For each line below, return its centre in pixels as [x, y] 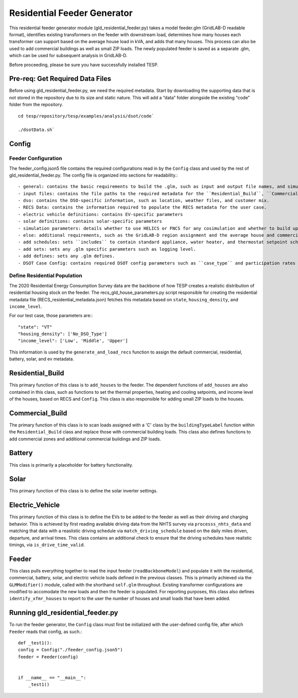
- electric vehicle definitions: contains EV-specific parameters [101, 214]
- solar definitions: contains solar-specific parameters [90, 221]
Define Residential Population [46, 276]
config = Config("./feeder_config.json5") [71, 650]
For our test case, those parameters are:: [51, 316]
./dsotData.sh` [37, 130]
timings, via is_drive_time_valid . [47, 545]
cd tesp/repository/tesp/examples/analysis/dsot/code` [86, 116]
